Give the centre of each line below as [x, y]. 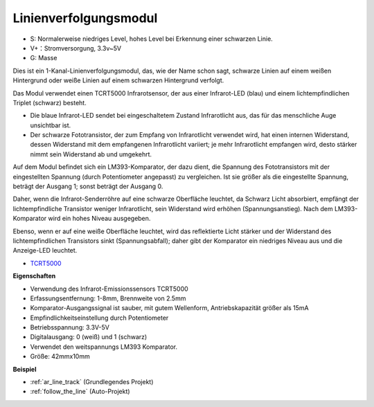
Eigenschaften [34, 276]
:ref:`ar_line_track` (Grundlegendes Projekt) [92, 382]
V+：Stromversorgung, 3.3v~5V [75, 48]
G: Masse [44, 58]
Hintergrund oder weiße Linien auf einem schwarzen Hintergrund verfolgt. [118, 80]
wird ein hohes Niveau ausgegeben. [99, 219]
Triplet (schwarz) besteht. [50, 102]
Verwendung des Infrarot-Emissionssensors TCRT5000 [109, 289]
